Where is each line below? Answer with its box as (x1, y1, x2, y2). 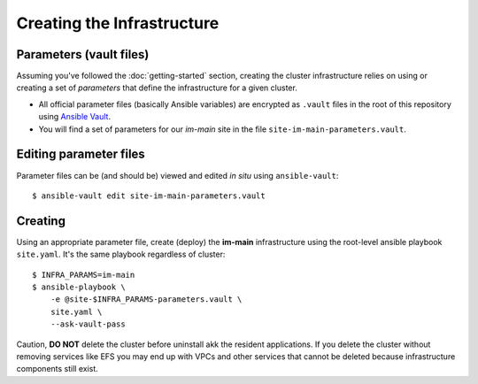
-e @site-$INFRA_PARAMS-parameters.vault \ (50, 295, 243, 304)
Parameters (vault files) (16, 47, 150, 62)
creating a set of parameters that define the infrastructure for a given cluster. (16, 82, 298, 93)
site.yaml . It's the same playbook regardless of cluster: (16, 249, 226, 260)
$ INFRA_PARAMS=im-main (32, 270, 135, 280)
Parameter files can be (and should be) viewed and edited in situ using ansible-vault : (16, 170, 339, 180)
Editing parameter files (16, 147, 145, 162)
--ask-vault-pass (50, 319, 126, 329)
